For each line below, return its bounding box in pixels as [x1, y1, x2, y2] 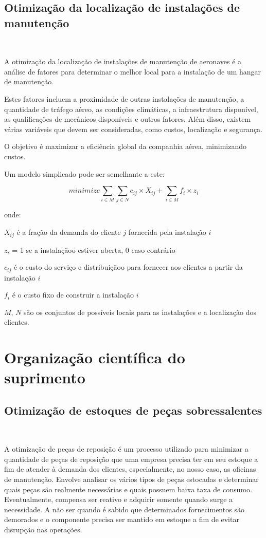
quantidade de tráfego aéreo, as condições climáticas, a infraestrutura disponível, [4, 103, 258, 114]
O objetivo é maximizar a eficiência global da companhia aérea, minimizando [4, 141, 247, 152]
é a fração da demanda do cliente [16, 227, 121, 237]
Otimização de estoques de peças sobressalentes [4, 402, 262, 418]
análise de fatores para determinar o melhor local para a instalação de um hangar [4, 66, 261, 77]
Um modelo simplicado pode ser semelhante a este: [4, 168, 165, 179]
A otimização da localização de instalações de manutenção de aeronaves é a [4, 56, 242, 67]
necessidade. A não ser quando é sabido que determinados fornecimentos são [4, 504, 244, 514]
